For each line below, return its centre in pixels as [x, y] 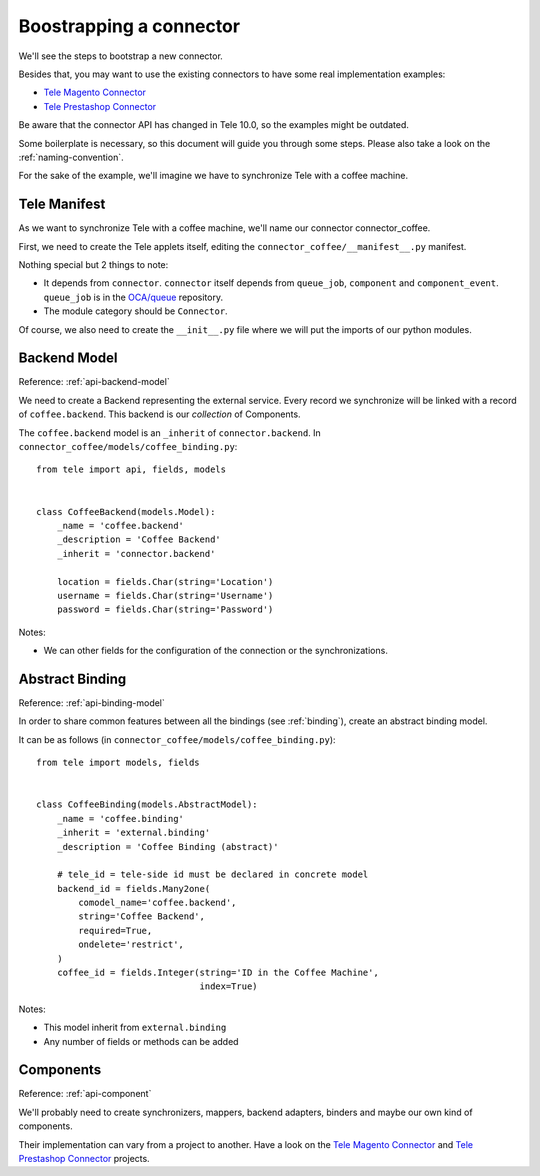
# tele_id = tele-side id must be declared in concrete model [212, 874]
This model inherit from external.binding [135, 1027]
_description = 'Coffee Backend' [139, 539]
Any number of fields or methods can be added [141, 1041]
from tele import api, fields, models [131, 469]
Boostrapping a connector [129, 26]
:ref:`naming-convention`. [71, 157]
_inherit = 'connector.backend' [136, 553]
